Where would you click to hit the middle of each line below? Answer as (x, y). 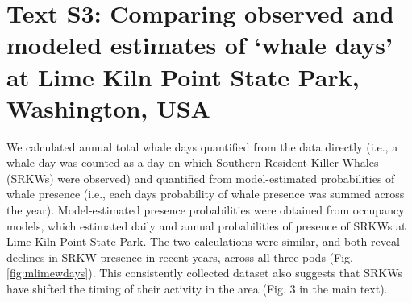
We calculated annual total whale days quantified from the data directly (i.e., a (202, 146)
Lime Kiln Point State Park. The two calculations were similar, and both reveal (203, 241)
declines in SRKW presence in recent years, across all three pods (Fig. (180, 257)
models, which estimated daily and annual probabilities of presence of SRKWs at (206, 225)
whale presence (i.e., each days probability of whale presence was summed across (206, 194)
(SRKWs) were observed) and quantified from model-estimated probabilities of (201, 178)
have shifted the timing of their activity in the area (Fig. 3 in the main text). (197, 289)
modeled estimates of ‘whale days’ (200, 45)
